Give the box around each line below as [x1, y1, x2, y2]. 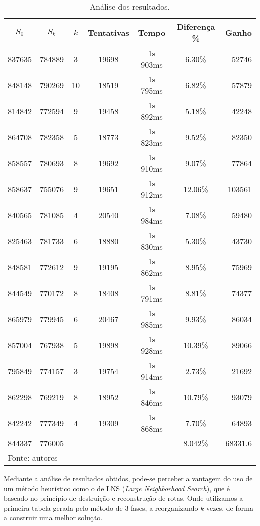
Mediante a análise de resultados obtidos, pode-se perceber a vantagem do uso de [4, 473, 253, 483]
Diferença [176, 21, 215, 32]
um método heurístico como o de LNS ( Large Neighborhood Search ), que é [4, 483, 230, 493]
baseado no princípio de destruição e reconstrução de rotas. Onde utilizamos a [4, 493, 243, 503]
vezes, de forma [206, 502, 253, 513]
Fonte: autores [8, 452, 58, 463]
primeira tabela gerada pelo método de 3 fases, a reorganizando [4, 502, 198, 513]
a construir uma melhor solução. [4, 512, 103, 523]
